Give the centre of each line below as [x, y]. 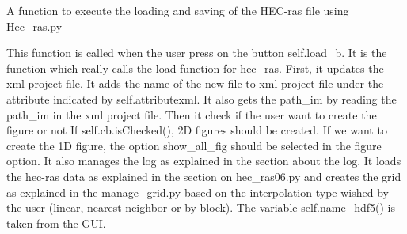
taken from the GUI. [56, 223]
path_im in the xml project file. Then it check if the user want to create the [192, 114]
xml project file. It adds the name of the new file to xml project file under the [195, 83]
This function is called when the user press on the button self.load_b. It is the [197, 53]
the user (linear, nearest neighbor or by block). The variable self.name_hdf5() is [201, 208]
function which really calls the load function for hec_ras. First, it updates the [195, 68]
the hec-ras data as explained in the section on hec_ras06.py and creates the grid [204, 176]
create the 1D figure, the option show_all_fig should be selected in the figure [194, 145]
